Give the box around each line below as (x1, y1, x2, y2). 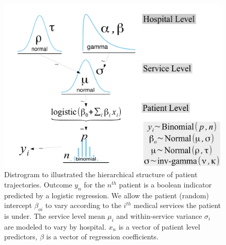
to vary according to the (45, 200, 122, 211)
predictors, (4, 231, 37, 242)
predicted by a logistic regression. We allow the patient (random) (4, 190, 209, 200)
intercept (4, 200, 32, 211)
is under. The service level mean (4, 210, 105, 221)
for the (84, 179, 105, 190)
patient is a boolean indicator (119, 179, 212, 190)
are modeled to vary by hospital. (4, 221, 106, 232)
